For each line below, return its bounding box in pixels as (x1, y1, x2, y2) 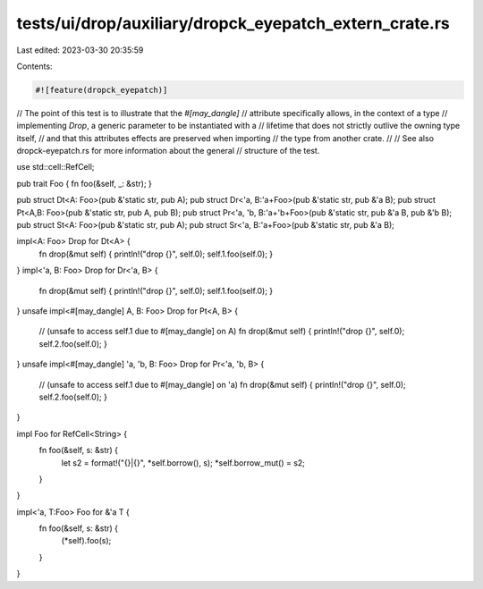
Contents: (16, 61, 53, 72)
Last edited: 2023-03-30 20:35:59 (16, 45, 144, 55)
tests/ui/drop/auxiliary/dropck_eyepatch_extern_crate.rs (16, 13, 451, 33)
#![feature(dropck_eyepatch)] (35, 85, 168, 95)
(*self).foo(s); (61, 535, 112, 546)
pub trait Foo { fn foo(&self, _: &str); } (16, 178, 152, 189)
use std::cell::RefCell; (16, 162, 95, 172)
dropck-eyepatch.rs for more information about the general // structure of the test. (16, 146, 320, 156)
